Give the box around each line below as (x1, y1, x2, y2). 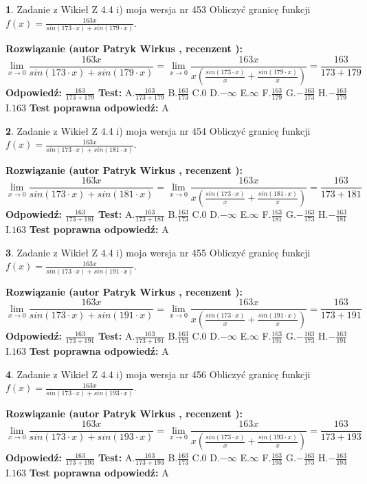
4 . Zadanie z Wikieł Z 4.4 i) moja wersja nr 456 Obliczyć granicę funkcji (5, 366, 311, 381)
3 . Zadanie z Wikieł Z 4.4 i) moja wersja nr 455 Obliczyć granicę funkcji (5, 245, 311, 259)
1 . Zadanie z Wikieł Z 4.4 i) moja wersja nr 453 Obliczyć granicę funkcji (5, 2, 311, 16)
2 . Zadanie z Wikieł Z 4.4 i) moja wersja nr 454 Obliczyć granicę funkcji (5, 123, 311, 137)
